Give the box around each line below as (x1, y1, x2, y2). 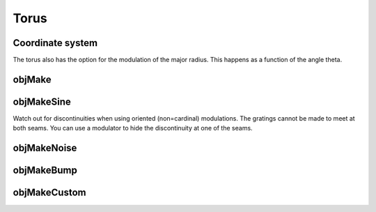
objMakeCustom (13, 187, 86, 199)
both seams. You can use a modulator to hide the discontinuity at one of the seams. (13, 124, 253, 132)
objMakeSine (13, 96, 71, 107)
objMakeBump (13, 165, 78, 176)
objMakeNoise (13, 142, 77, 154)
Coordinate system (13, 37, 97, 49)
